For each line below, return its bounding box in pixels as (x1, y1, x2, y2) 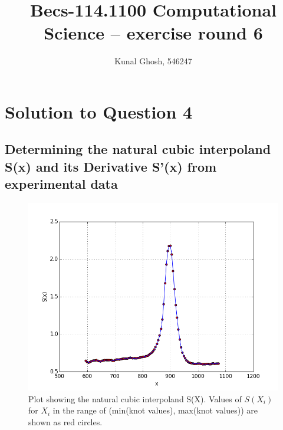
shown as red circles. (28, 415, 103, 428)
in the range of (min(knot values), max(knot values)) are (52, 404, 258, 416)
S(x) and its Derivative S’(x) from (5, 157, 217, 175)
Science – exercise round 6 (44, 21, 263, 45)
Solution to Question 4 (5, 99, 193, 123)
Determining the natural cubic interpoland (5, 140, 271, 158)
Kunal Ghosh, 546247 (114, 55, 192, 67)
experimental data (5, 175, 118, 193)
